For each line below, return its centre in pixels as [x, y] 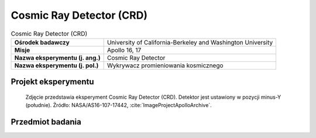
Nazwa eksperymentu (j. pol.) [56, 65]
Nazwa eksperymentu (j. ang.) [57, 57]
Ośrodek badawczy [42, 42]
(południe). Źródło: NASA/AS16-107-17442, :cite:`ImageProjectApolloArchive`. [118, 105]
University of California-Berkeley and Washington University [190, 42]
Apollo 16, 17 [124, 50]
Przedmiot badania [46, 122]
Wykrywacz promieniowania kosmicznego [165, 65]
